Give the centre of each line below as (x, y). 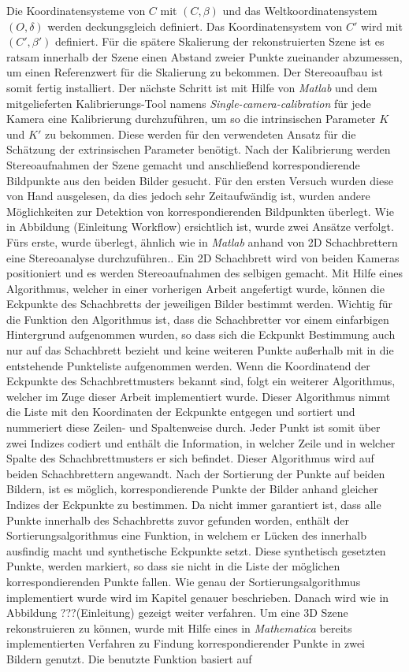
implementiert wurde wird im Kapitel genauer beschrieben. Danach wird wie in (198, 597)
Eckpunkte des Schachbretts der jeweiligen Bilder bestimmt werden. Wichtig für (200, 304)
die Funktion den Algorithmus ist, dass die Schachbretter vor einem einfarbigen (198, 319)
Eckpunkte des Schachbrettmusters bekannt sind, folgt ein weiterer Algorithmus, (201, 381)
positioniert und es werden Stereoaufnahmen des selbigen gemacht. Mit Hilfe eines (204, 273)
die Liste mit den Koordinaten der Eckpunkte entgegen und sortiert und (181, 412)
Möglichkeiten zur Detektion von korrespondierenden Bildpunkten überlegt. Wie (200, 211)
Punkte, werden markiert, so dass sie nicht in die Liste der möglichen (173, 566)
